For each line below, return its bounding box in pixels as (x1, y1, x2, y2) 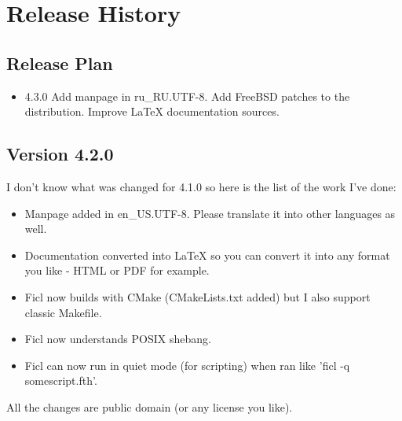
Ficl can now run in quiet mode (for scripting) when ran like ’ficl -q (24, 356, 350, 373)
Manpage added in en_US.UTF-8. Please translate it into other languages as (24, 205, 396, 221)
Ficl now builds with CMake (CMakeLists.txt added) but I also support (24, 288, 371, 305)
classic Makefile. (24, 304, 102, 320)
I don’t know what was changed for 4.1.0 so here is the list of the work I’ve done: (6, 178, 397, 194)
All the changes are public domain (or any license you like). (6, 398, 293, 415)
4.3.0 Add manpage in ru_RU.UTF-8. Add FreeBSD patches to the (24, 87, 350, 104)
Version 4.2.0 (6, 142, 114, 166)
